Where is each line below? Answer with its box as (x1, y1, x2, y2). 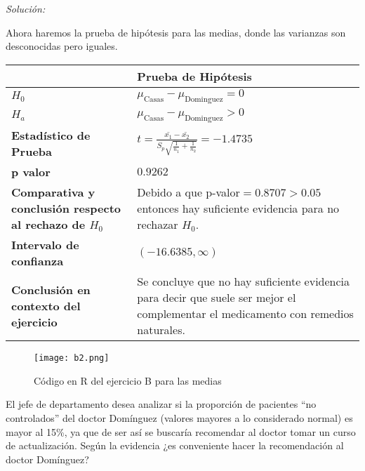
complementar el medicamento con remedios (137, 305, 354, 322)
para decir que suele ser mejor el (137, 289, 296, 306)
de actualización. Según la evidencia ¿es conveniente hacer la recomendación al (6, 438, 344, 453)
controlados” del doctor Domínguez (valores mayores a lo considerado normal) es (6, 411, 353, 425)
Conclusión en (11, 281, 91, 298)
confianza (11, 253, 64, 270)
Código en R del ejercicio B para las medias (34, 373, 222, 387)
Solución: (6, 1, 46, 15)
